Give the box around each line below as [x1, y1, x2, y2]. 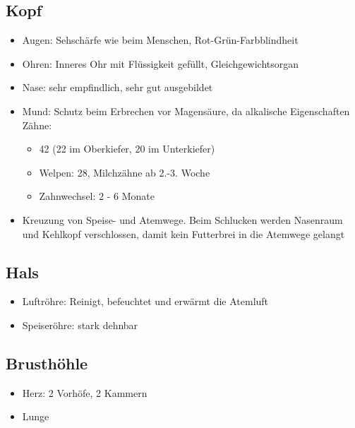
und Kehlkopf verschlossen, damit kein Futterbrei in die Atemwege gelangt [22, 226, 345, 241]
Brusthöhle [6, 352, 88, 374]
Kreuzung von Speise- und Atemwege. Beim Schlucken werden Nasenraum [22, 212, 343, 227]
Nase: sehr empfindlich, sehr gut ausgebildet [22, 80, 213, 95]
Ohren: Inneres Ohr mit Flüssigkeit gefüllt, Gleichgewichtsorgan [22, 56, 299, 71]
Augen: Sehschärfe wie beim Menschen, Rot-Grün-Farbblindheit [22, 32, 299, 47]
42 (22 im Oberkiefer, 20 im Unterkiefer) [39, 141, 215, 156]
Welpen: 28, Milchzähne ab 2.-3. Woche [39, 165, 210, 179]
